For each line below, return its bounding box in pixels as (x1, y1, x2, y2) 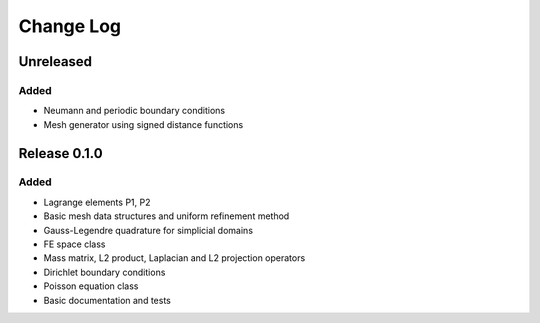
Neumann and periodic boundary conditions (43, 105, 225, 117)
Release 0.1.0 (18, 145, 104, 162)
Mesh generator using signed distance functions (43, 118, 244, 130)
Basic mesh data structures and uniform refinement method (43, 210, 290, 222)
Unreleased (18, 53, 93, 70)
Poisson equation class (43, 280, 139, 292)
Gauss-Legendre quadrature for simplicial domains (43, 224, 254, 236)
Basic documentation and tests (43, 294, 172, 306)
